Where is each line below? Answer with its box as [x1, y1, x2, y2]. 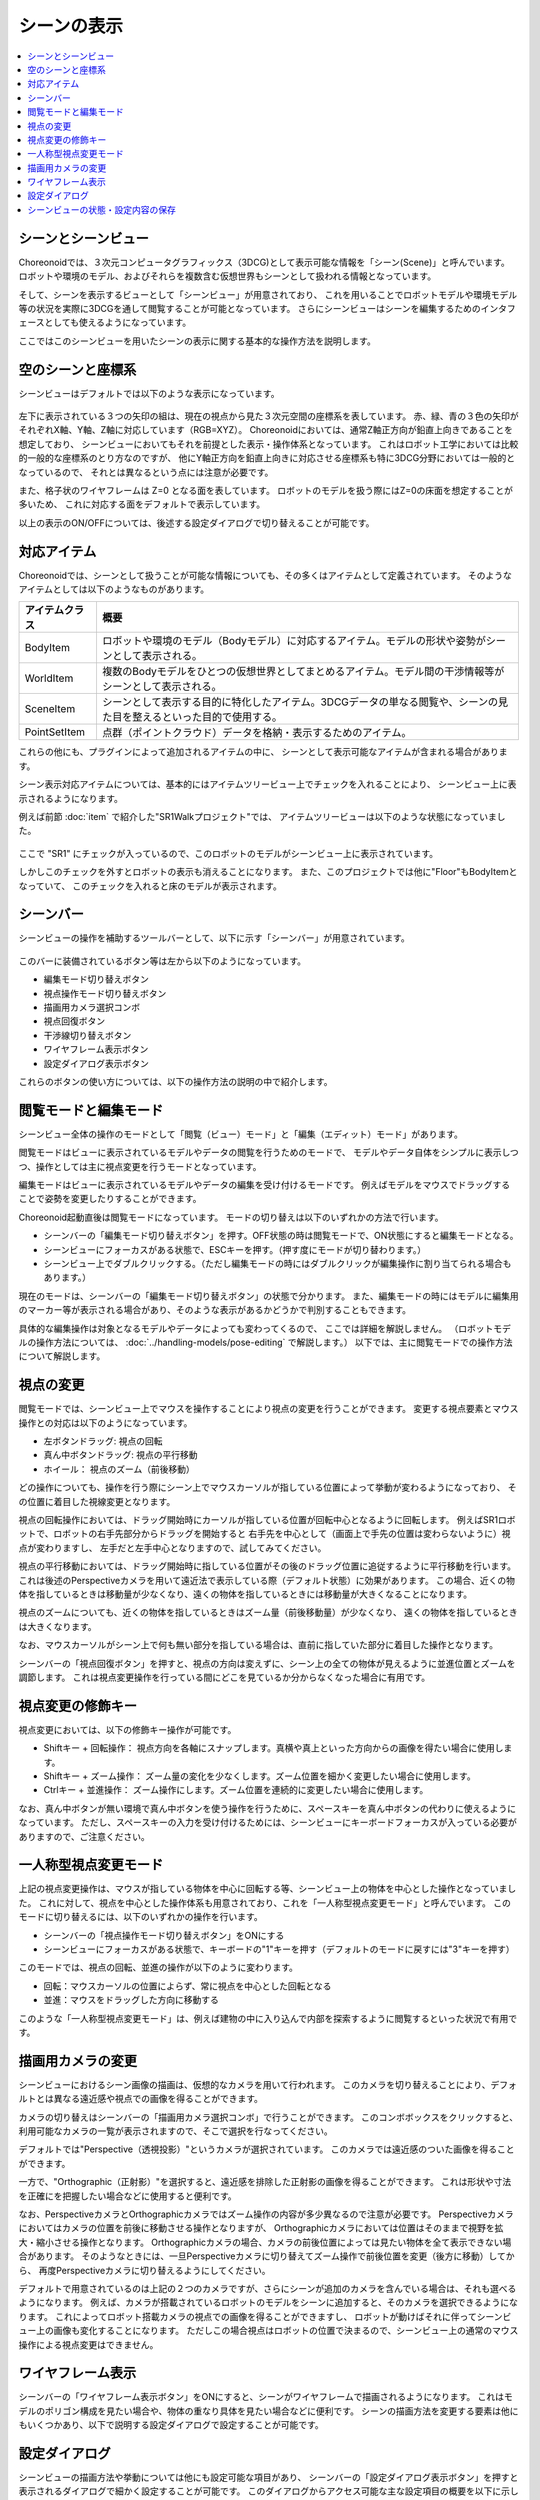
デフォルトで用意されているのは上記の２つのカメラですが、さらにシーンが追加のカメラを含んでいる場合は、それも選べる [18, 2282, 517, 2294]
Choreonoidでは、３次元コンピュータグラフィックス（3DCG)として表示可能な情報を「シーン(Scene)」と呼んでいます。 [18, 256, 510, 268]
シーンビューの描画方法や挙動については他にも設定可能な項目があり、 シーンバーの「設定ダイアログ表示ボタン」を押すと [18, 2471, 519, 2484]
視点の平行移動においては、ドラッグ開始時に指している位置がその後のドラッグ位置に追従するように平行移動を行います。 [18, 1560, 517, 1572]
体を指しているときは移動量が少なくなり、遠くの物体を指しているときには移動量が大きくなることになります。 [18, 1588, 473, 1600]
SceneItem [24, 702, 76, 716]
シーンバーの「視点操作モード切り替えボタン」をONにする [43, 1929, 285, 1941]
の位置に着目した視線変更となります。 [18, 1495, 176, 1507]
